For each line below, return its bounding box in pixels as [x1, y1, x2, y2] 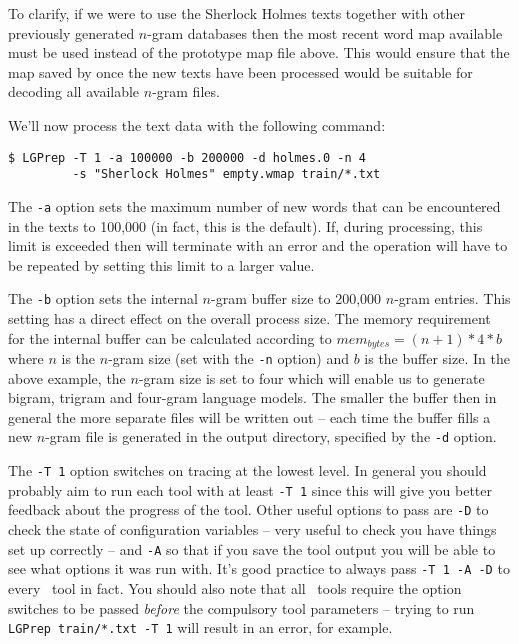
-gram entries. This [394, 288, 511, 309]
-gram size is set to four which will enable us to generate [138, 367, 485, 388]
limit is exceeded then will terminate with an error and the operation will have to [8, 235, 508, 256]
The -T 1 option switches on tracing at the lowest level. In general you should [8, 460, 487, 481]
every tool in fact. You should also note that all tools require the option [8, 577, 462, 598]
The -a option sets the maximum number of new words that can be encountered [8, 195, 501, 216]
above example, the [8, 367, 126, 388]
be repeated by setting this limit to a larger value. [8, 254, 315, 275]
